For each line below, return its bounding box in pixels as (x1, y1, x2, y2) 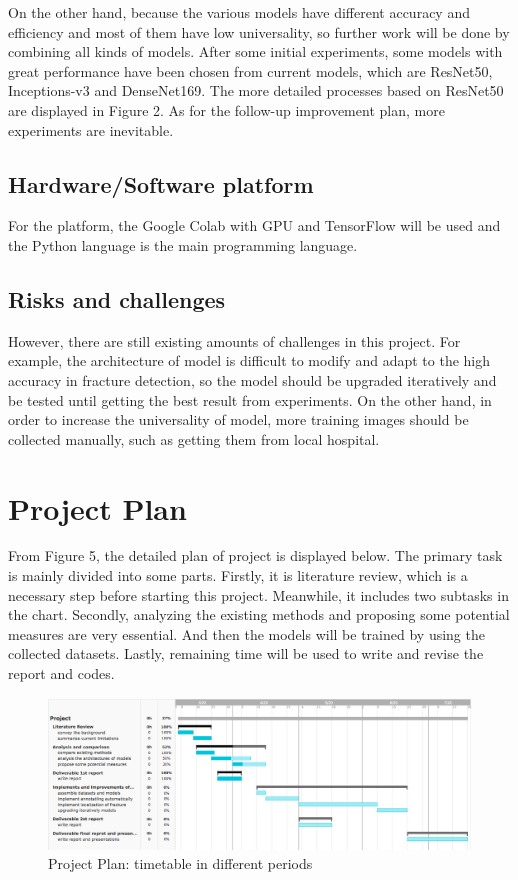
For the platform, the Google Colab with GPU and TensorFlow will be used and (8, 215, 501, 236)
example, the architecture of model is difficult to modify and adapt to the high (8, 350, 491, 371)
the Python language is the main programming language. (8, 234, 358, 255)
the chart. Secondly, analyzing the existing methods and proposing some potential (8, 604, 510, 625)
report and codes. (8, 663, 115, 683)
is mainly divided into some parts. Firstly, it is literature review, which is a (8, 565, 468, 586)
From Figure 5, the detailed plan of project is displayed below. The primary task (8, 545, 503, 566)
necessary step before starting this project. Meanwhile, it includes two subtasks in (8, 584, 509, 605)
